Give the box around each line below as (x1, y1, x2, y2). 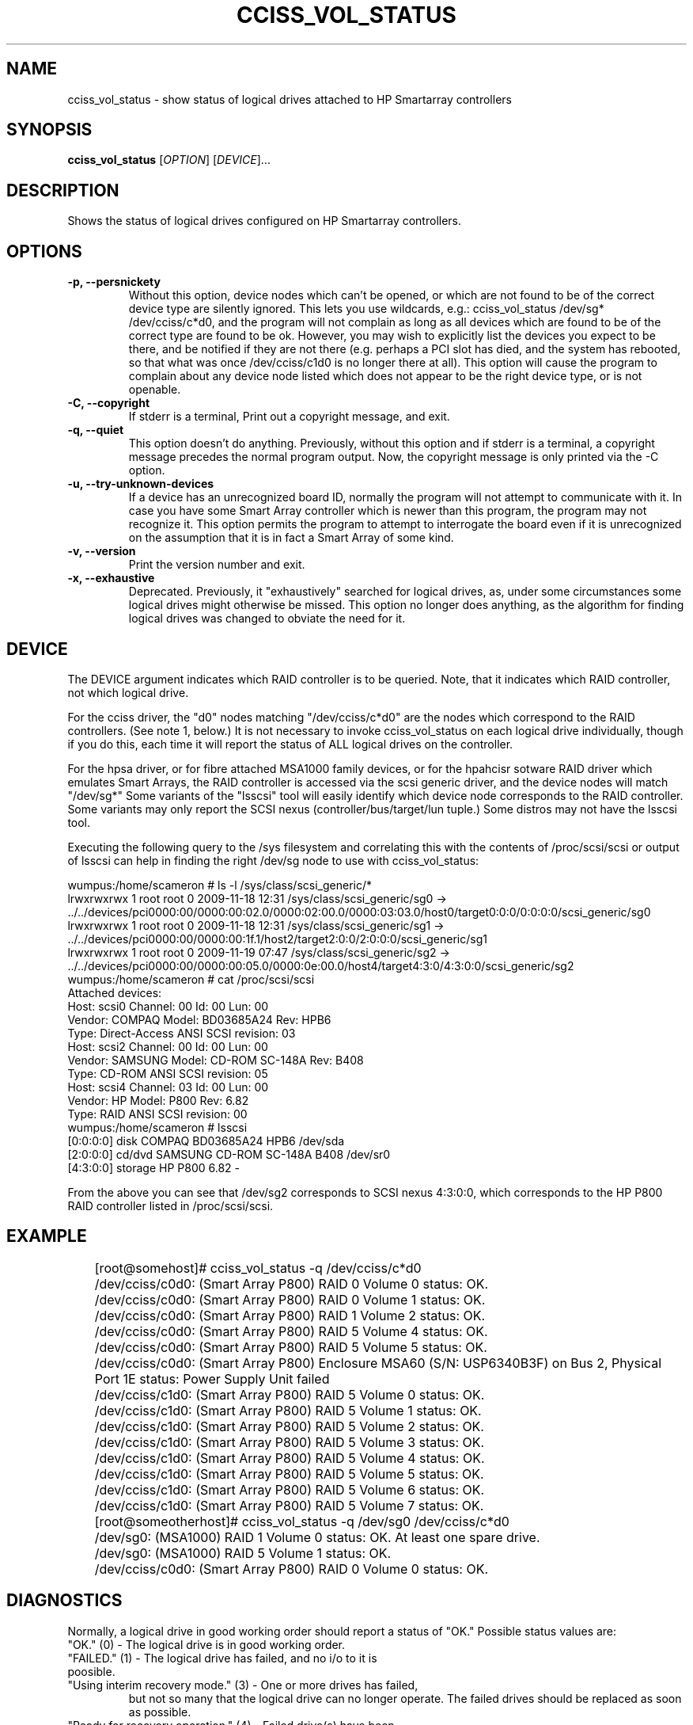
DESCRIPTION (6, 180, 119, 200)
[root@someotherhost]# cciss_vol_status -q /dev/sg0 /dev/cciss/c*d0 (94, 1513, 509, 1529)
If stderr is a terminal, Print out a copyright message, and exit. (128, 409, 450, 424)
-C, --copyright (67, 396, 150, 410)
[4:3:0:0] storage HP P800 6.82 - (67, 1160, 240, 1175)
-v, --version (67, 544, 136, 558)
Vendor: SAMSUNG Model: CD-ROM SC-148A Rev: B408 (67, 1053, 364, 1067)
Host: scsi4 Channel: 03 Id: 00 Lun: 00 (67, 1080, 269, 1094)
